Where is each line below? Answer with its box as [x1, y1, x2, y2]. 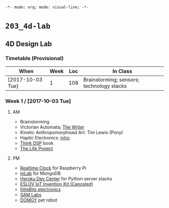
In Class [112, 67, 132, 75]
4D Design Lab [5, 39, 52, 48]
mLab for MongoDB [20, 170, 61, 176]
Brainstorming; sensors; [83, 76, 140, 83]
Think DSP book [20, 140, 54, 146]
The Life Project [20, 146, 53, 152]
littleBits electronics [20, 186, 61, 192]
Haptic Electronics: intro [20, 135, 70, 141]
